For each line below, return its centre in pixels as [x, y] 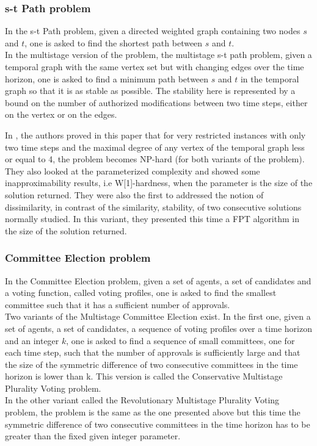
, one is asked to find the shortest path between [114, 42]
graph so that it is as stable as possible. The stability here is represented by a [150, 91]
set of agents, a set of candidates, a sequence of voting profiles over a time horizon [158, 328]
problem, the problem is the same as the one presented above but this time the [153, 412]
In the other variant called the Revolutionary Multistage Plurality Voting [142, 400]
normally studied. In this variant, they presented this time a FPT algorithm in [152, 219]
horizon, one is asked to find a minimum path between [107, 78]
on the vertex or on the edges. [61, 114]
